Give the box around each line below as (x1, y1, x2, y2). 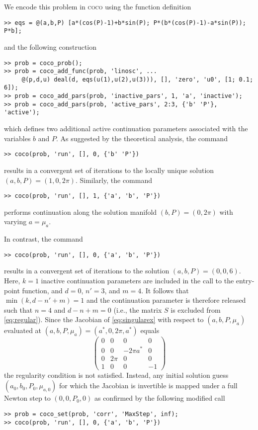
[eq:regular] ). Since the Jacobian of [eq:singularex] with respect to (4, 314, 204, 325)
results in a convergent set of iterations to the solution (4, 265, 170, 276)
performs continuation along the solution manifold (4, 206, 157, 217)
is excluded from (171, 304, 221, 315)
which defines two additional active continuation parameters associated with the (4, 123, 248, 134)
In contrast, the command (4, 234, 83, 244)
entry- (236, 275, 255, 286)
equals (140, 325, 160, 336)
